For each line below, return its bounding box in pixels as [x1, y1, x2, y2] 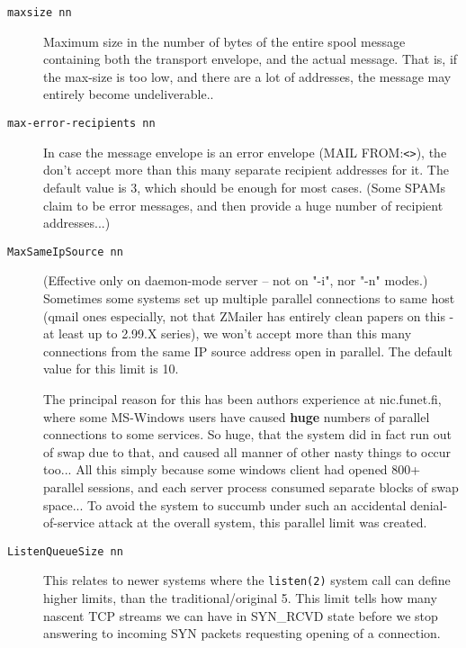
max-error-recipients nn [7, 117, 156, 130]
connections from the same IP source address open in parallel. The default [43, 341, 453, 360]
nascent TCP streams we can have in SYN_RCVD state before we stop [43, 606, 438, 625]
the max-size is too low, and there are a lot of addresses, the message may [43, 67, 452, 85]
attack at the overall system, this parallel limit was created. [98, 513, 427, 532]
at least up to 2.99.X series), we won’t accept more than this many [43, 324, 412, 343]
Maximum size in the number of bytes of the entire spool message [43, 31, 406, 50]
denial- [409, 495, 448, 514]
